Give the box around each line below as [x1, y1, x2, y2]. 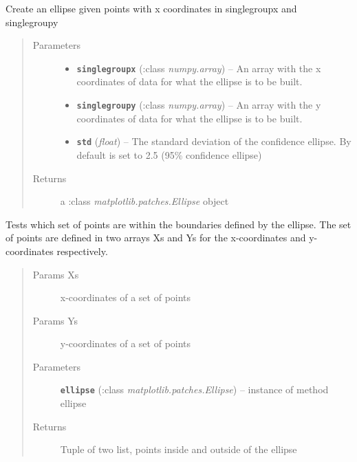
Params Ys [32, 313, 78, 327]
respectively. [56, 243, 108, 258]
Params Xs [32, 267, 79, 281]
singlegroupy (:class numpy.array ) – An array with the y [76, 98, 321, 112]
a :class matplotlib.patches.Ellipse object [60, 194, 229, 208]
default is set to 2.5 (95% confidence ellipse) [76, 147, 262, 162]
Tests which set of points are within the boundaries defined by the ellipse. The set [6, 217, 351, 231]
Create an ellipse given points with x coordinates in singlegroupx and [6, 1, 297, 15]
